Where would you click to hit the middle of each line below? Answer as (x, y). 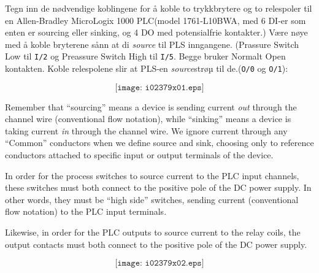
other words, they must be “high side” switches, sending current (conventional (152, 199)
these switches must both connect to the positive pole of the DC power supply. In (158, 187)
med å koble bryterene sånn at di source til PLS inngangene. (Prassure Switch (152, 44)
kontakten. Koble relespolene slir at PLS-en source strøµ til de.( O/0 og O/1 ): (147, 68)
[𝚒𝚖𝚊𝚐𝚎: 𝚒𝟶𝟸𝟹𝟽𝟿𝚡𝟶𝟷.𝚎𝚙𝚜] (159, 87)
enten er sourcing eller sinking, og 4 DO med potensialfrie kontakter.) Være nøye (156, 32)
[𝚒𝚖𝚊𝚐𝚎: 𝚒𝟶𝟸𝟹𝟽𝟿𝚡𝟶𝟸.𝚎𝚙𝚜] (159, 263)
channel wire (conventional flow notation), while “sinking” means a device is (148, 119)
